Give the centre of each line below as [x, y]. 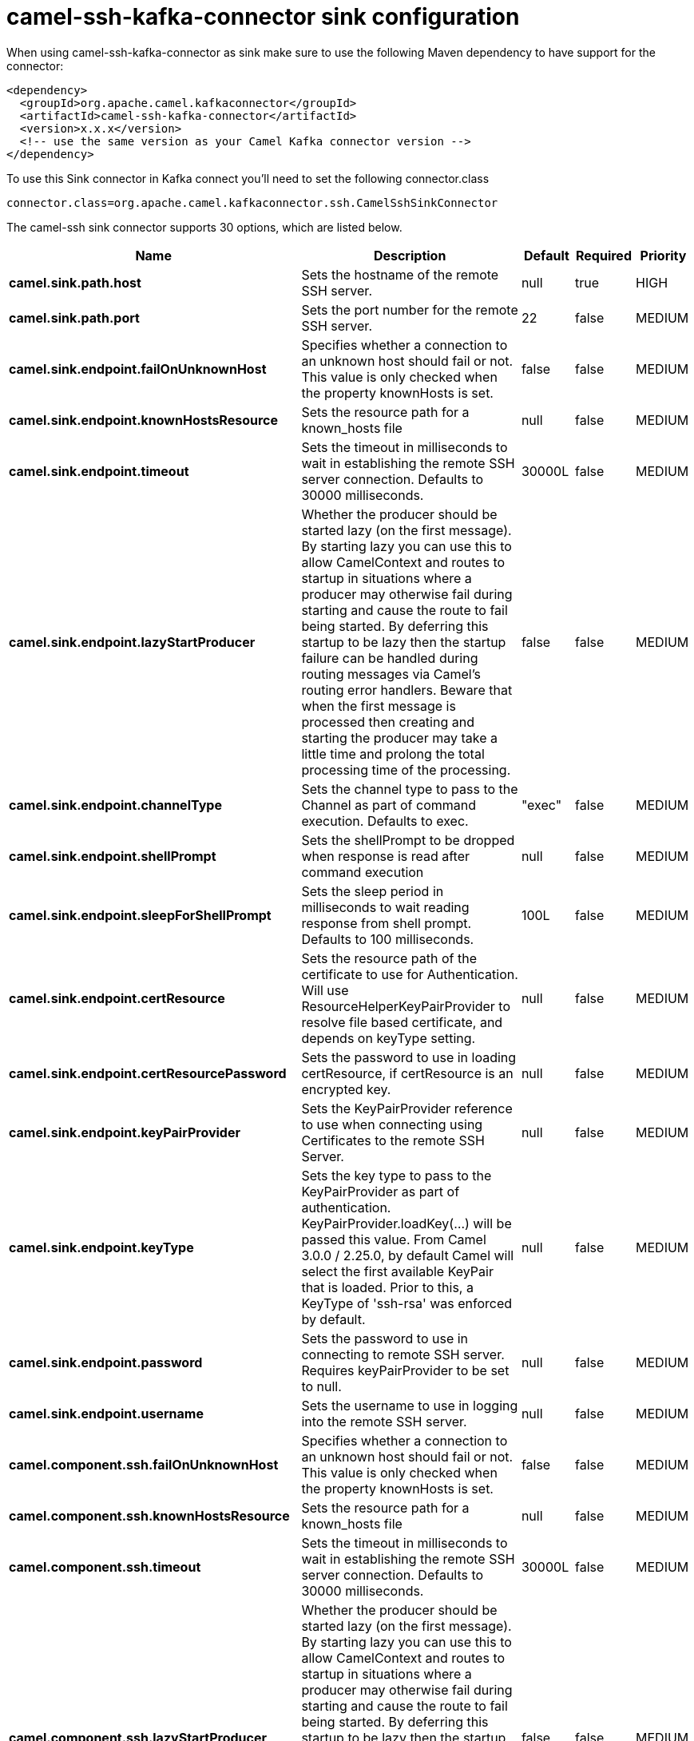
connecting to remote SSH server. [403, 1354]
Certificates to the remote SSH [393, 1140]
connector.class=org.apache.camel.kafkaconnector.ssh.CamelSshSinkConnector [252, 202]
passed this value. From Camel [394, 1239]
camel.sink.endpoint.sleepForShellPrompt [140, 915]
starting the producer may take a [399, 738]
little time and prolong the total [393, 754]
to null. [321, 1386]
